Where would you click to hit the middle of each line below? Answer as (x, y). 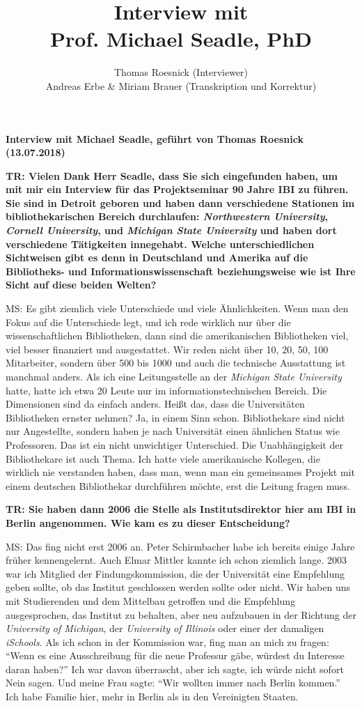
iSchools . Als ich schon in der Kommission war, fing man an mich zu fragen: (167, 641)
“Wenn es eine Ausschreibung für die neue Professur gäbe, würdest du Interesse (175, 655)
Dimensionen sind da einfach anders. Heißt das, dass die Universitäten (155, 404)
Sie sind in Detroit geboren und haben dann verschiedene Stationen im (180, 202)
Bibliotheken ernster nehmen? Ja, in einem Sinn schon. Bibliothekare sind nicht (175, 417)
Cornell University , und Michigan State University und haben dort (171, 230)
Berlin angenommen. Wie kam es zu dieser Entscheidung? (148, 522)
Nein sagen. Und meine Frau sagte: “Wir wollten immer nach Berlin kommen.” (173, 683)
